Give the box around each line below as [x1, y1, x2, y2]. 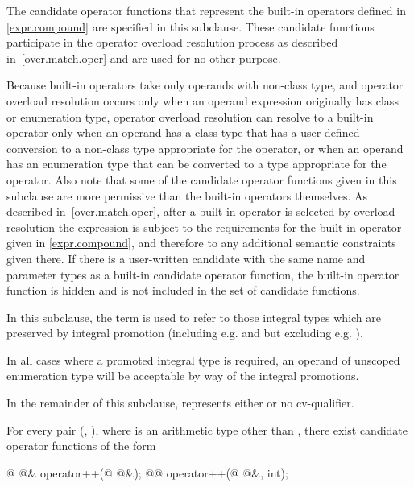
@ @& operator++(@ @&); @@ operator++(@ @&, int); [6, 464, 288, 481]
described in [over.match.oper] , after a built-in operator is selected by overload [6, 203, 395, 220]
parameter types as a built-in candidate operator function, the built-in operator [6, 266, 400, 283]
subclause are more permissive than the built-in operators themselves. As [6, 187, 367, 204]
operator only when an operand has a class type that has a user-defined [6, 124, 360, 141]
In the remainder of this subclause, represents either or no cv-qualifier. [6, 394, 354, 411]
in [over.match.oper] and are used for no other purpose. [6, 49, 281, 66]
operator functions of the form [6, 437, 156, 454]
